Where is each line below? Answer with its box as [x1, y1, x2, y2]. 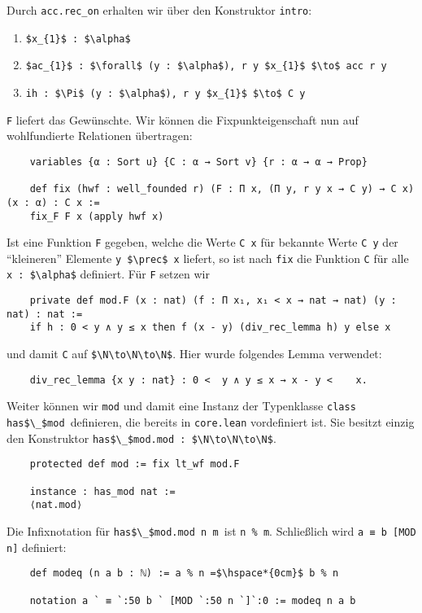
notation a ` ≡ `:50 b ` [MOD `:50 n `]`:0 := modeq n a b [29, 594, 356, 606]
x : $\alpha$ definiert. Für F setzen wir [7, 265, 210, 282]
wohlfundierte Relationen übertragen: [7, 127, 193, 144]
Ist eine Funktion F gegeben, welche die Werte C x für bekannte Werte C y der [7, 234, 398, 251]
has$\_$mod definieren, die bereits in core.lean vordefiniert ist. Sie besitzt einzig [7, 414, 415, 431]
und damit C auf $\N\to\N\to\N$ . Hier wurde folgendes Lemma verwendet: [7, 345, 382, 362]
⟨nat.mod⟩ [29, 499, 83, 511]
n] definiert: [7, 538, 67, 555]
